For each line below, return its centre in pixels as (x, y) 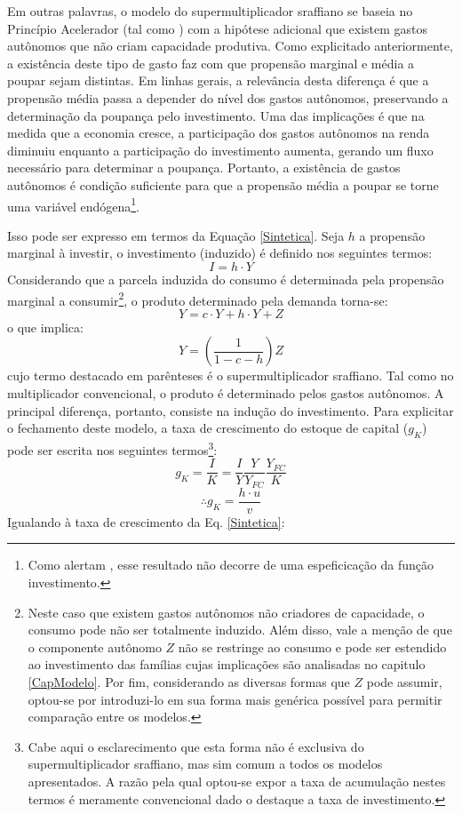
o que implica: (45, 327)
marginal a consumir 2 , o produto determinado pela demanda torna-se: (198, 299)
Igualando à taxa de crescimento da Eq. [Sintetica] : (146, 521)
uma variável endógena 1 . (74, 204)
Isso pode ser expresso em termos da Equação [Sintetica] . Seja (176, 235)
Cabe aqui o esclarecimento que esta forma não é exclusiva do (196, 746)
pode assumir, (404, 681)
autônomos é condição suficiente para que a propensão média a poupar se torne (223, 184)
